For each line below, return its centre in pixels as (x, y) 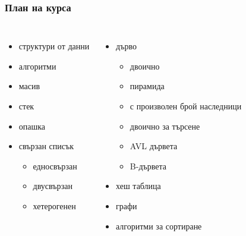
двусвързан (53, 186)
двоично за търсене (165, 126)
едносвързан (55, 166)
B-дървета (148, 166)
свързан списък (46, 146)
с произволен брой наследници (186, 106)
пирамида (147, 86)
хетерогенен (54, 205)
